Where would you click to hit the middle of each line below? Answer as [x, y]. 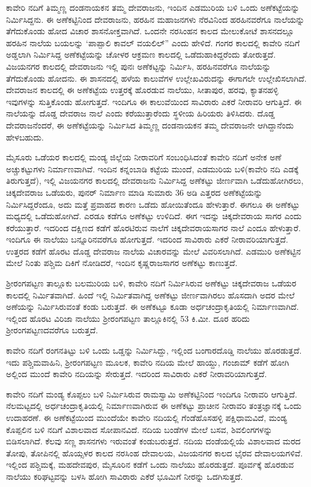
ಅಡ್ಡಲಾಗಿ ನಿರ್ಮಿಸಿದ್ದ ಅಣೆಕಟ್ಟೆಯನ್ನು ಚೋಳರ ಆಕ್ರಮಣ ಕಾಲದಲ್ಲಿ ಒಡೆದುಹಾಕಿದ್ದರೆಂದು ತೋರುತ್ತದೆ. [141, 54]
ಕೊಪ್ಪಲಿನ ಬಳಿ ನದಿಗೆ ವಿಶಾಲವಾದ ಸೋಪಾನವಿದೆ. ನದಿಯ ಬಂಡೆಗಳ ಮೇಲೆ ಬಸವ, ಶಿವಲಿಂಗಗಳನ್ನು [139, 429]
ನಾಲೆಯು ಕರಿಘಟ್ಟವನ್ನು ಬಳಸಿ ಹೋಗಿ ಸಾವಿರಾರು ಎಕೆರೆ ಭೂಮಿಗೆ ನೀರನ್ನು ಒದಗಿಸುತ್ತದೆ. [125, 476]
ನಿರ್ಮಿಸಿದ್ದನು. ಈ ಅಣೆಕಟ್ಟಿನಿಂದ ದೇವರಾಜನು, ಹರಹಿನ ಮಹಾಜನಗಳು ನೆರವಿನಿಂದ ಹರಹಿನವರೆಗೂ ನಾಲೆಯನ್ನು [155, 19]
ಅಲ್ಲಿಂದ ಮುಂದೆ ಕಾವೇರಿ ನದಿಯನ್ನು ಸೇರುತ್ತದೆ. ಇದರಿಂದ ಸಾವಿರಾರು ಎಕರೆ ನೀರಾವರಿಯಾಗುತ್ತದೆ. [137, 374]
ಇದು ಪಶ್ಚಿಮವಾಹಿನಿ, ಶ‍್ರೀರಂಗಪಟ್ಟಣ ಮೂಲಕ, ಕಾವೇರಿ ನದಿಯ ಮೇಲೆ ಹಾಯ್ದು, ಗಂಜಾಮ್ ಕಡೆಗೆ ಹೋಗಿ [148, 362]
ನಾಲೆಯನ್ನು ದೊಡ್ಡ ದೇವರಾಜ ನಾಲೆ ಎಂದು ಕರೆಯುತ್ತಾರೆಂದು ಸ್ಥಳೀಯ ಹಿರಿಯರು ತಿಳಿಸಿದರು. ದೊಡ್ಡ [140, 113]
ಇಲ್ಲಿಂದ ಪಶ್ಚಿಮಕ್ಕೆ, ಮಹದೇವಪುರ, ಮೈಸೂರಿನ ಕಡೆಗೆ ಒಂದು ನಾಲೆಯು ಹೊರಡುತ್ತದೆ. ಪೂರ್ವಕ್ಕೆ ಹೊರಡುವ [150, 464]
